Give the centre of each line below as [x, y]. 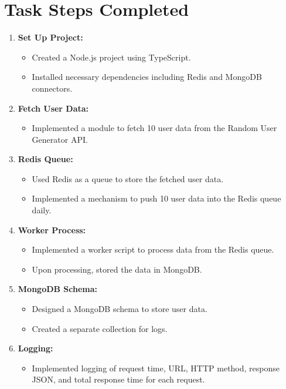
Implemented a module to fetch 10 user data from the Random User [154, 128]
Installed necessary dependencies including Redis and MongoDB [147, 77]
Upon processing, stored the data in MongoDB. [117, 269]
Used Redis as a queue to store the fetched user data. [128, 178]
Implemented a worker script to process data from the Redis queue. [153, 249]
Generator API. [60, 139]
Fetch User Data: [53, 108]
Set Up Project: [50, 37]
